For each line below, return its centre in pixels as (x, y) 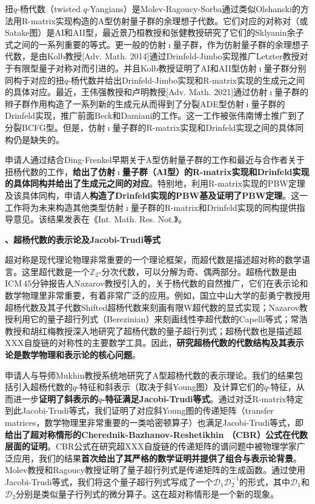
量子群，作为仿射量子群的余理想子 (241, 44)
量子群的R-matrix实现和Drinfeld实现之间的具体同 (208, 127)
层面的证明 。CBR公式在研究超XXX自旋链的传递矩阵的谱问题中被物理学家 (151, 446)
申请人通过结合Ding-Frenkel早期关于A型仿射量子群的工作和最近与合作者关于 (155, 160)
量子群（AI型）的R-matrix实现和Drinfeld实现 (216, 171)
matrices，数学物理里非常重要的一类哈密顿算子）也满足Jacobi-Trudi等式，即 (154, 422)
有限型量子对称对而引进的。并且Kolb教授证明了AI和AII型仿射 (135, 68)
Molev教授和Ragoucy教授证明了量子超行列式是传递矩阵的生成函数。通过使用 (155, 470)
